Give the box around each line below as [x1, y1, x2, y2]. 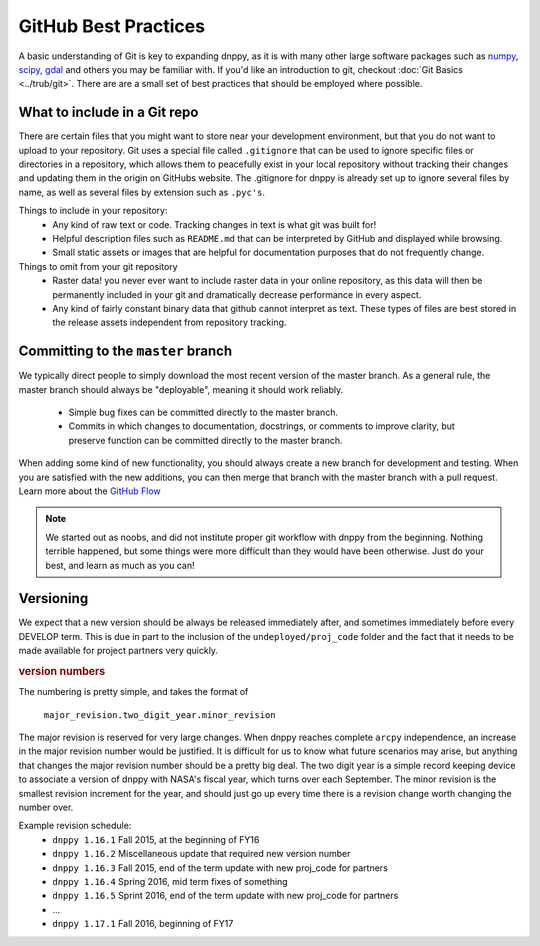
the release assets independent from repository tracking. [52, 316, 287, 329]
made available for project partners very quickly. [18, 645, 219, 657]
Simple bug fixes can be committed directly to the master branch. [68, 406, 339, 418]
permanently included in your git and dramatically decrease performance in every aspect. [52, 288, 422, 300]
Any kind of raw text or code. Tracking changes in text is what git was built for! [52, 218, 377, 230]
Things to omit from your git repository [18, 260, 179, 272]
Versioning [18, 590, 89, 607]
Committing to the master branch [18, 343, 233, 360]
